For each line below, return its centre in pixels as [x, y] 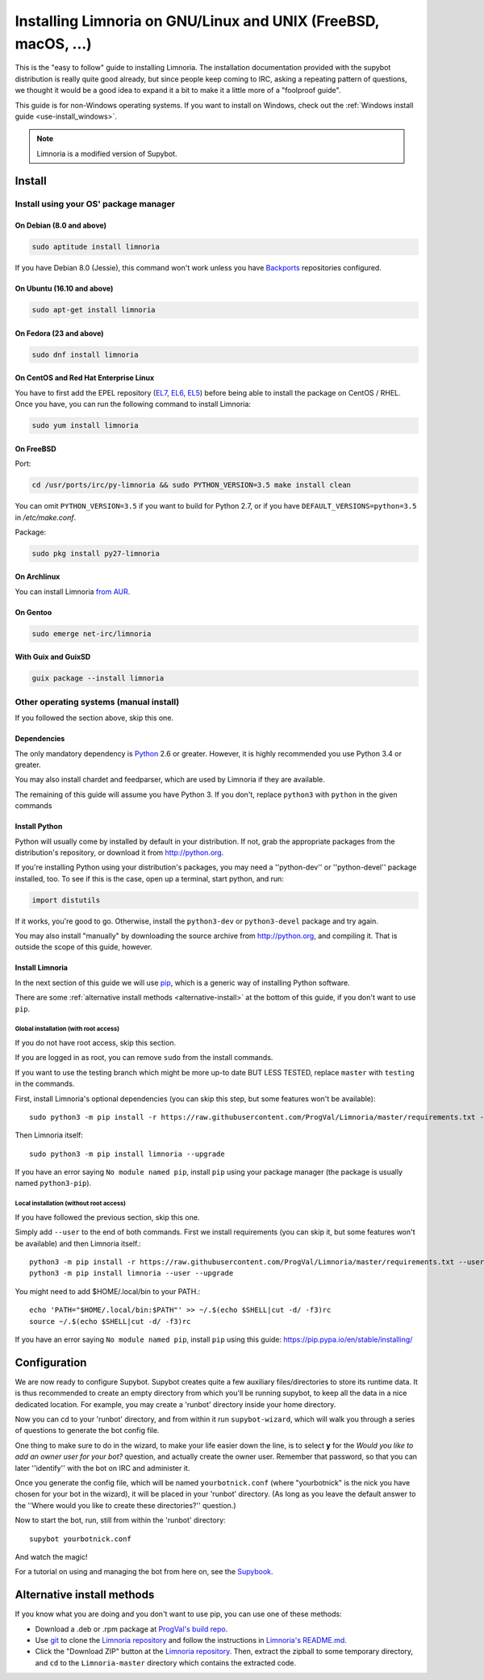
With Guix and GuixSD [53, 657]
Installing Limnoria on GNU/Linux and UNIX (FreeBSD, [197, 21]
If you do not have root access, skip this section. [96, 1042]
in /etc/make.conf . [46, 517]
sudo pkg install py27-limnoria [96, 553]
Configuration [51, 1362]
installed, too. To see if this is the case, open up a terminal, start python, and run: [149, 878]
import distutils [66, 900]
